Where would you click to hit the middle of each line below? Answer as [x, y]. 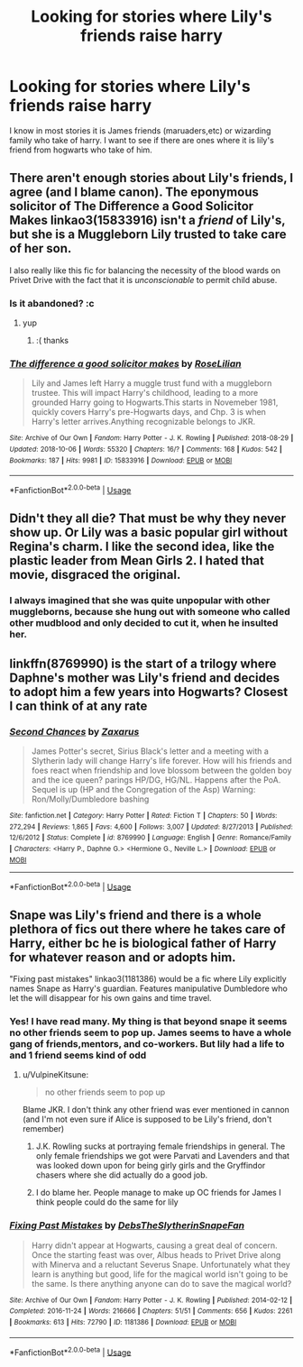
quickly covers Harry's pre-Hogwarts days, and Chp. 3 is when [148, 412]
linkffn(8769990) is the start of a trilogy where [143, 663]
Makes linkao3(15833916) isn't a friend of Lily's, [147, 220]
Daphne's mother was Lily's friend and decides [145, 678]
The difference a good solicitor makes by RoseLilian [125, 363]
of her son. [41, 248]
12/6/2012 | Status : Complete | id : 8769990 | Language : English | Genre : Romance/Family [150, 838]
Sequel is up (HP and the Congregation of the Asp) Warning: [143, 789]
